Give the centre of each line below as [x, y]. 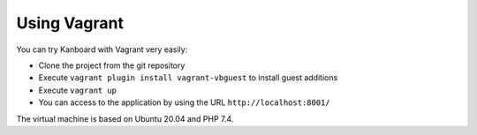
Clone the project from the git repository [112, 65]
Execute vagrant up [78, 90]
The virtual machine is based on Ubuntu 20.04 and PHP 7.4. [125, 118]
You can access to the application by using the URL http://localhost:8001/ [184, 102]
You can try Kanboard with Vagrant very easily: [102, 49]
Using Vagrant [70, 23]
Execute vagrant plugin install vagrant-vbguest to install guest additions [188, 78]
